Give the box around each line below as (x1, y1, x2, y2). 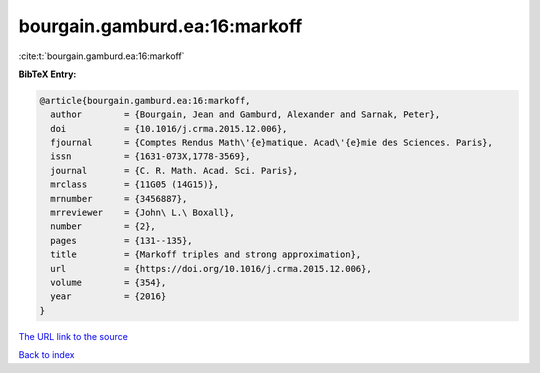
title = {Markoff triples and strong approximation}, (50, 249, 362, 260)
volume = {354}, (50, 277, 167, 288)
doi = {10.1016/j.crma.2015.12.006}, (50, 123, 288, 134)
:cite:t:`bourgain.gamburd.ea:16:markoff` (18, 50, 185, 62)
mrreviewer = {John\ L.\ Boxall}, (50, 207, 235, 219)
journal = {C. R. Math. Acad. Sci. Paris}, (50, 165, 299, 176)
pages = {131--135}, (50, 235, 194, 246)
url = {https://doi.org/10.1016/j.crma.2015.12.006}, (50, 263, 372, 274)
